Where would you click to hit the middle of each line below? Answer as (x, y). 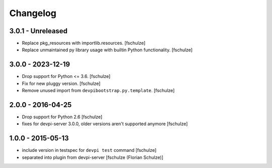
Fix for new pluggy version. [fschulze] (61, 83)
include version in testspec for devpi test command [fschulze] (89, 150)
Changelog (33, 13)
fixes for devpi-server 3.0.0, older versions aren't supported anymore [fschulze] (105, 124)
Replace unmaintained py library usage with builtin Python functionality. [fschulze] (107, 50)
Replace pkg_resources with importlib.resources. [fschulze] (84, 43)
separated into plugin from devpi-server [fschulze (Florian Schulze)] (93, 157)
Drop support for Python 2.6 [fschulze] (62, 117)
